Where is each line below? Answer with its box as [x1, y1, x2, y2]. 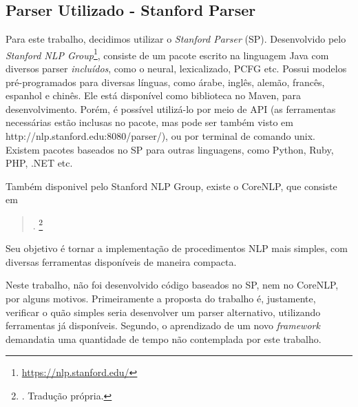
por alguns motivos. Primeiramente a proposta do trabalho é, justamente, [6, 291, 316, 306]
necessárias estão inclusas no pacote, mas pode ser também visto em [6, 115, 293, 129]
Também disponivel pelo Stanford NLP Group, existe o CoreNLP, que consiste [6, 178, 337, 193]
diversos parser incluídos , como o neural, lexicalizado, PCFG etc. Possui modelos [6, 61, 347, 76]
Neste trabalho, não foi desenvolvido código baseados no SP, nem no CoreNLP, [6, 278, 339, 292]
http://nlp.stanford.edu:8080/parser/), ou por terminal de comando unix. [6, 129, 316, 143]
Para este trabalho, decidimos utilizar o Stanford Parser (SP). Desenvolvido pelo [6, 32, 346, 46]
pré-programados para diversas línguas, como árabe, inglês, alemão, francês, [6, 74, 325, 89]
